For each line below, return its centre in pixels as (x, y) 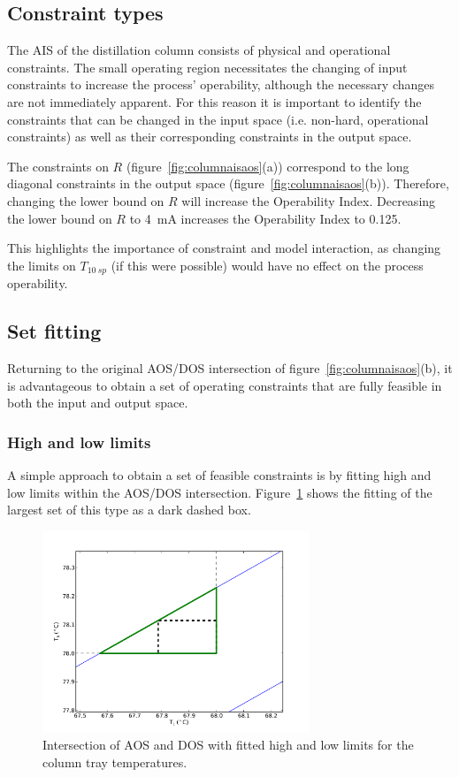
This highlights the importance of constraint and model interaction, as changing (224, 248)
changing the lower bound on (86, 200)
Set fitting (54, 331)
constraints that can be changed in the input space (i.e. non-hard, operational (218, 119)
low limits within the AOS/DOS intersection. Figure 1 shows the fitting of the (220, 492)
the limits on (42, 265)
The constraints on (58, 166)
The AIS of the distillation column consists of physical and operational (199, 50)
